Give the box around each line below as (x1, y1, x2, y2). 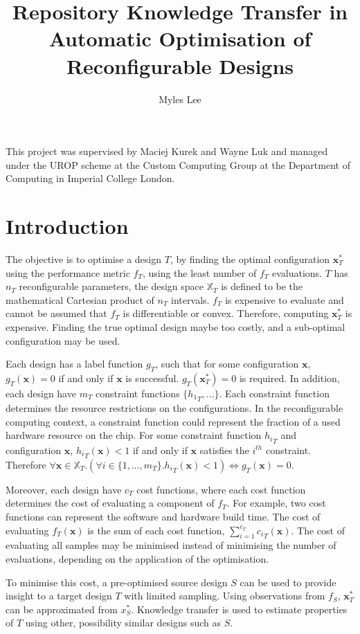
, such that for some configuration (155, 356, 299, 371)
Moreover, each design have (6, 482, 122, 496)
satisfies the (199, 442, 249, 457)
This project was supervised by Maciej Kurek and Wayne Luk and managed (6, 144, 328, 158)
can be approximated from (6, 601, 118, 616)
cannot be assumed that (6, 306, 107, 320)
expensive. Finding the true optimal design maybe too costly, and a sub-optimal (6, 319, 345, 334)
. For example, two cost (226, 496, 326, 510)
